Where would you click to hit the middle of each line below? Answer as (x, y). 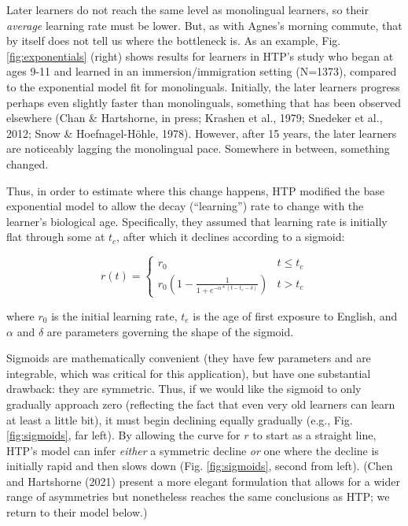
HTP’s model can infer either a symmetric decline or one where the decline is (193, 450)
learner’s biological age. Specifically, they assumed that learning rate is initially (197, 221)
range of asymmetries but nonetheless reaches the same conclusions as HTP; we (198, 496)
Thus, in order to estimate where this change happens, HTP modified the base (195, 190)
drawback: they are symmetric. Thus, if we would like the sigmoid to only (184, 389)
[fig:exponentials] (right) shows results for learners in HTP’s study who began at (200, 56)
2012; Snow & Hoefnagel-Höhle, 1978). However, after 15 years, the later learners (202, 133)
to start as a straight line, (314, 435)
